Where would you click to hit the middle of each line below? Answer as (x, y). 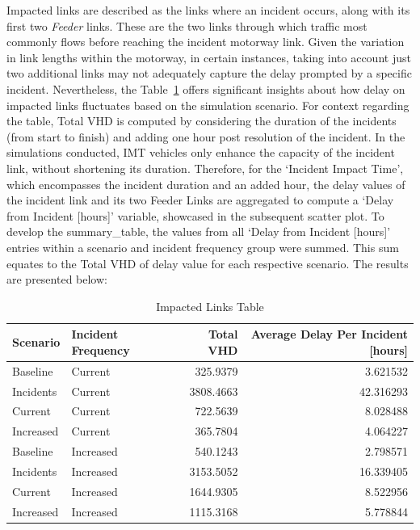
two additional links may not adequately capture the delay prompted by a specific (209, 73)
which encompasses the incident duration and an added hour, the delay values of (206, 184)
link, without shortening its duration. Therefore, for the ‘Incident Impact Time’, (205, 168)
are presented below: (57, 279)
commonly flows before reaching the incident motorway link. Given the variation (206, 42)
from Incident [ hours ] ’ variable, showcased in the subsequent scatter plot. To (195, 215)
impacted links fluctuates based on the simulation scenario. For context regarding (208, 105)
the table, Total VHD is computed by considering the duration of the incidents (202, 121)
